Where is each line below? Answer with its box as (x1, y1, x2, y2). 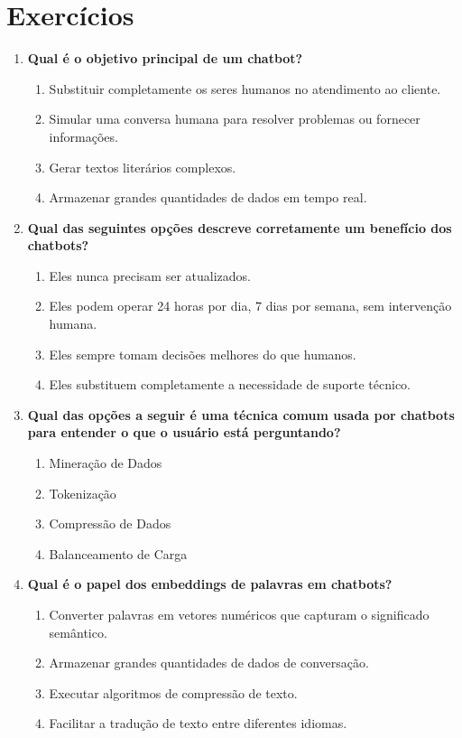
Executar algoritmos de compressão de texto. (49, 683, 298, 702)
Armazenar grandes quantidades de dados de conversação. (49, 653, 369, 672)
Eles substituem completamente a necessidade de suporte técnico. (49, 375, 411, 394)
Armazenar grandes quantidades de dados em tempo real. (49, 188, 367, 207)
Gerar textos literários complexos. (49, 157, 236, 176)
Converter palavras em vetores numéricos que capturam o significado (49, 605, 430, 623)
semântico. (49, 622, 107, 641)
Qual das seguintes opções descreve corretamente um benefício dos (27, 218, 452, 237)
